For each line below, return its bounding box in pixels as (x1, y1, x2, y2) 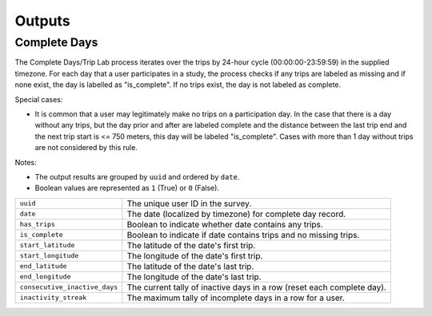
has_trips (19, 220, 56, 229)
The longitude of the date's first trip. (126, 250, 263, 261)
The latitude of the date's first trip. (126, 239, 256, 251)
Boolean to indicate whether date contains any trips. (126, 219, 323, 230)
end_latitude (19, 262, 67, 271)
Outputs (14, 12, 71, 30)
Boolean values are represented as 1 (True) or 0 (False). (34, 184, 220, 193)
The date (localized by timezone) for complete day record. (126, 208, 346, 219)
